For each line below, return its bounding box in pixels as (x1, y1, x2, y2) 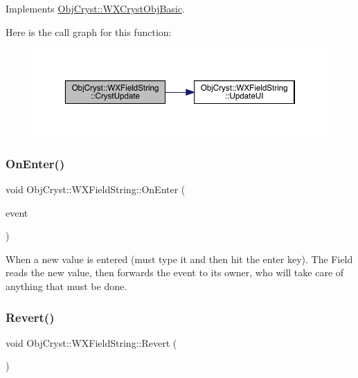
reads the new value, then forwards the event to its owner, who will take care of (6, 265, 344, 280)
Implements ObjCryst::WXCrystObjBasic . (6, 1, 185, 15)
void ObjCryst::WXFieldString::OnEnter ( (6, 182, 186, 197)
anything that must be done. (6, 279, 127, 293)
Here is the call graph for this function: (6, 24, 172, 39)
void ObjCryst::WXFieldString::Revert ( (6, 335, 177, 350)
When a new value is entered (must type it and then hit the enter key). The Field (6, 251, 353, 266)
